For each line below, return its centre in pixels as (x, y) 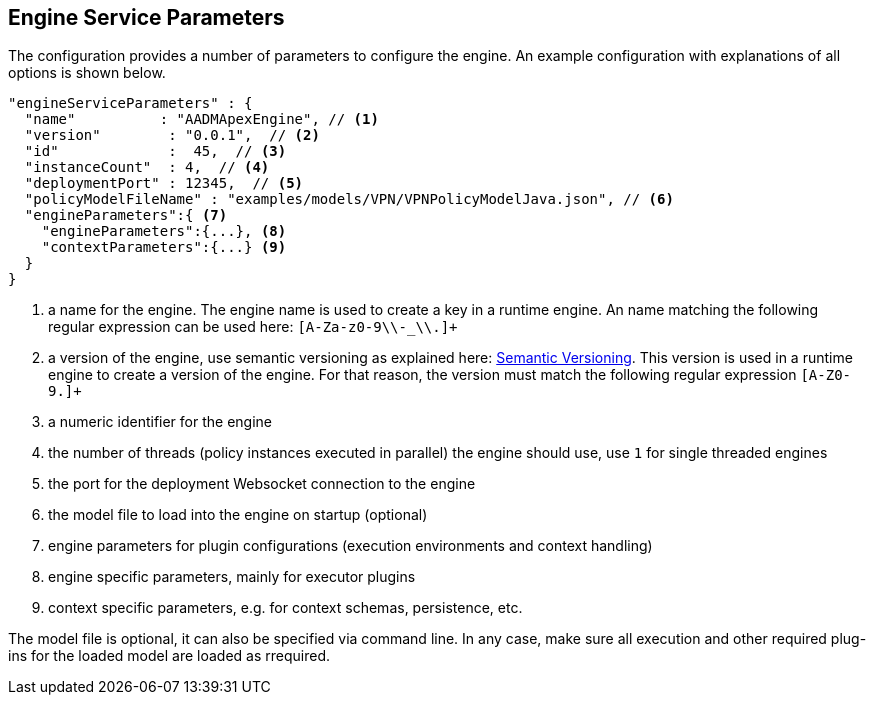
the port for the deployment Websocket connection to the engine (262, 484)
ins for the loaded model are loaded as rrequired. (169, 656)
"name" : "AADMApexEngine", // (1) (201, 119)
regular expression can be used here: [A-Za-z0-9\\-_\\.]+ (253, 327)
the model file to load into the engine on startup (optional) (238, 515)
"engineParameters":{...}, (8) (164, 231)
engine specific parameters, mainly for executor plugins (232, 577)
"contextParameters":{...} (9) (164, 247)
